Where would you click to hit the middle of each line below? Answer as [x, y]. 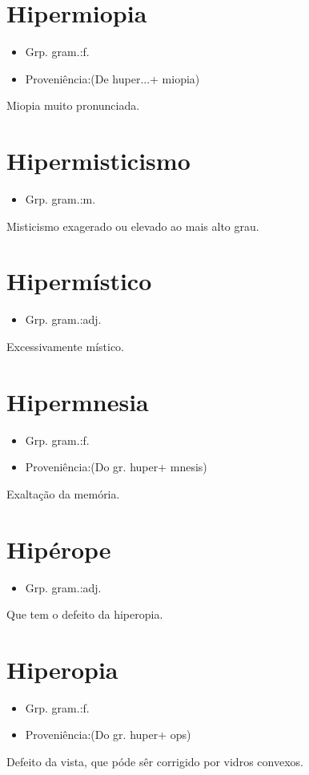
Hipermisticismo [98, 161]
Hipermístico [79, 281]
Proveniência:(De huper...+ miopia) [112, 78]
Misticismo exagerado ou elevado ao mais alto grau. [133, 226]
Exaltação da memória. [63, 493]
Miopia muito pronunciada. [73, 105]
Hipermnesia [78, 401]
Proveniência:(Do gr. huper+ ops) [108, 735]
